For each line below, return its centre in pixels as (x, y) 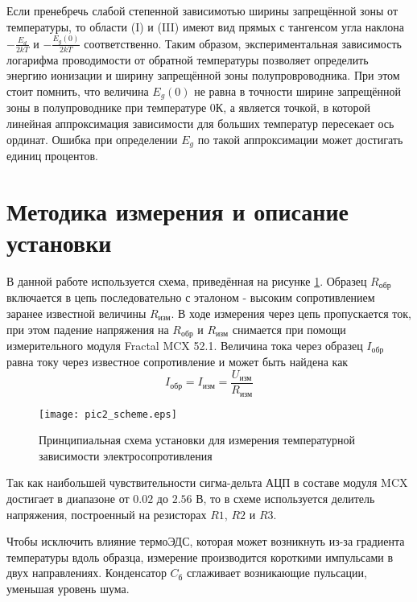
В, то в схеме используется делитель (285, 498)
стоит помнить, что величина (78, 91)
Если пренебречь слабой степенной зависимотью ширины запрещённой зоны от (202, 10)
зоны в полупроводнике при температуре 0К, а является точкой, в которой (189, 107)
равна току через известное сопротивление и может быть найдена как (178, 362)
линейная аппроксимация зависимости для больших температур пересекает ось (200, 123)
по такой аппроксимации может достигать (300, 139)
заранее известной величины (76, 313)
